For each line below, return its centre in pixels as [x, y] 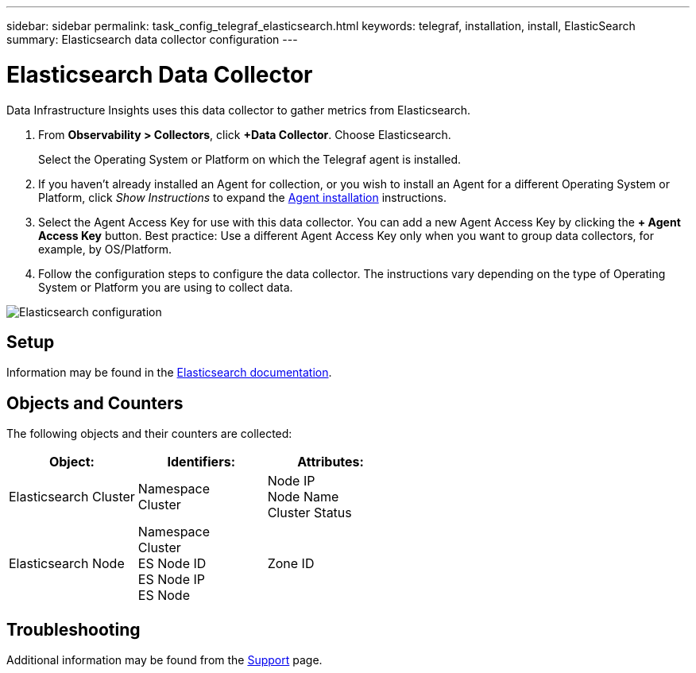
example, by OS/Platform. [105, 249]
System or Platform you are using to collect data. [166, 287]
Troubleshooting [73, 629]
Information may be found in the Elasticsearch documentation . [169, 373]
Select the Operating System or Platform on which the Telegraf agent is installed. [250, 159]
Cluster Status [309, 513]
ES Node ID [172, 564]
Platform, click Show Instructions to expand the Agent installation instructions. [242, 197]
